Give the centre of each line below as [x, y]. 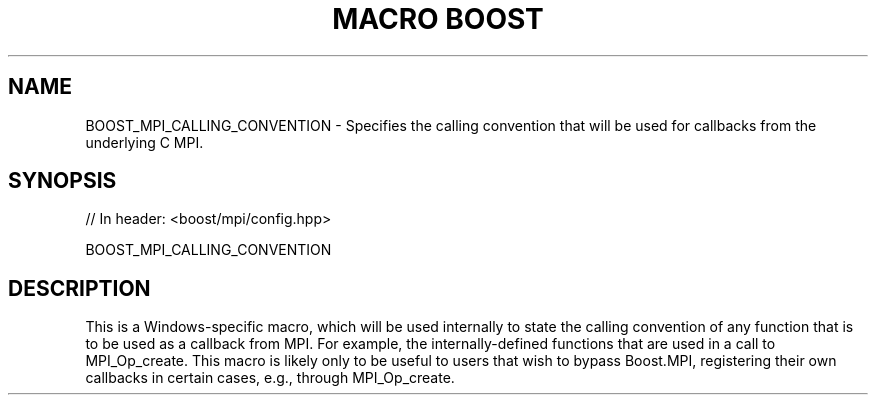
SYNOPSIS [62, 181]
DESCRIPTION [79, 288]
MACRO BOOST [438, 19]
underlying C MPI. [144, 142]
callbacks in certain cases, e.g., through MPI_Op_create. [270, 378]
